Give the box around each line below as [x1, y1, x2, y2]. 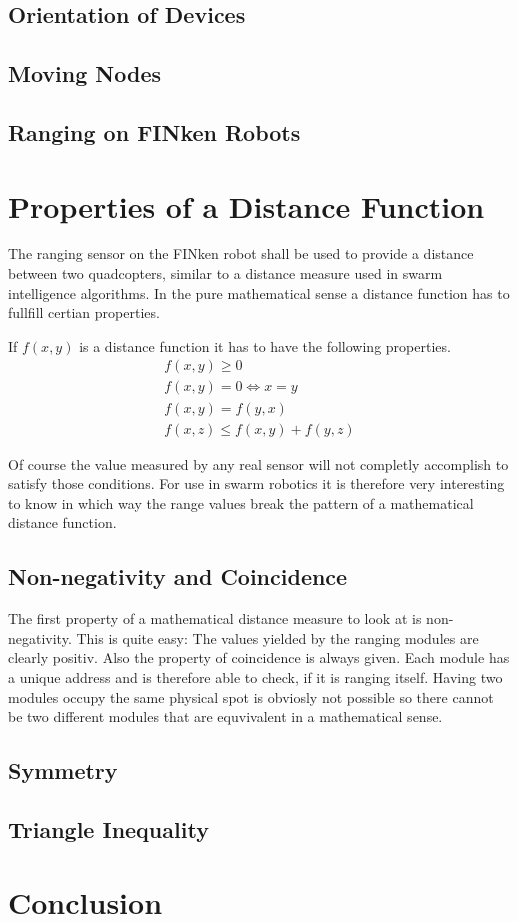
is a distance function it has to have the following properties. [79, 335, 451, 356]
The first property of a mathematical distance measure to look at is [8, 608, 422, 629]
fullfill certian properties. [8, 302, 160, 323]
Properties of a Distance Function [8, 185, 485, 226]
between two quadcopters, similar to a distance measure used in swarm [8, 263, 443, 284]
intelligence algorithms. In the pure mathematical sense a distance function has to [8, 282, 510, 303]
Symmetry [8, 755, 118, 786]
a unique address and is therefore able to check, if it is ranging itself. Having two [8, 666, 503, 687]
